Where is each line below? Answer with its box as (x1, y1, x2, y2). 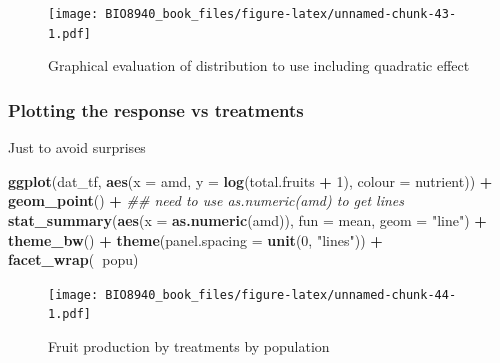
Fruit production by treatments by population (48, 336, 330, 356)
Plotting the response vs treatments (8, 97, 304, 122)
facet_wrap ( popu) (8, 249, 139, 270)
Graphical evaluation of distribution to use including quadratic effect (48, 55, 470, 76)
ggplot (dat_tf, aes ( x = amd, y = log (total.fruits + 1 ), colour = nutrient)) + (8, 170, 493, 191)
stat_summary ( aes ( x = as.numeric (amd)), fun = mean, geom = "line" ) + (8, 209, 487, 230)
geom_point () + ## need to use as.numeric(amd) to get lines (8, 190, 405, 211)
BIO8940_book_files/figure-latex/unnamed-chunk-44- (105, 287, 457, 302)
